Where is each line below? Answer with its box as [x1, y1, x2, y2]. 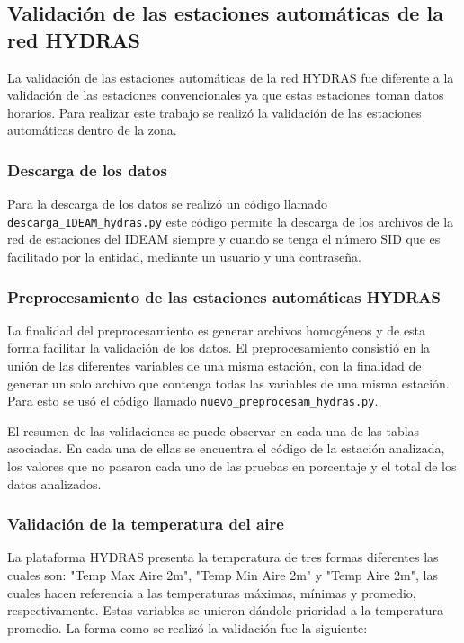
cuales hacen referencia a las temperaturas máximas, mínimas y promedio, [7, 583, 416, 602]
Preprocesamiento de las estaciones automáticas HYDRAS [7, 285, 442, 308]
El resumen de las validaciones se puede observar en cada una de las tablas [7, 421, 420, 440]
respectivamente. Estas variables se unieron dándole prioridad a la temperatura [7, 601, 444, 620]
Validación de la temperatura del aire [7, 513, 284, 535]
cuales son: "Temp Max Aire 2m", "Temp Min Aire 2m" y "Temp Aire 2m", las [7, 566, 438, 585]
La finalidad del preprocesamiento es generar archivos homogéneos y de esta [7, 320, 426, 339]
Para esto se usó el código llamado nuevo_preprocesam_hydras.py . [7, 391, 379, 410]
